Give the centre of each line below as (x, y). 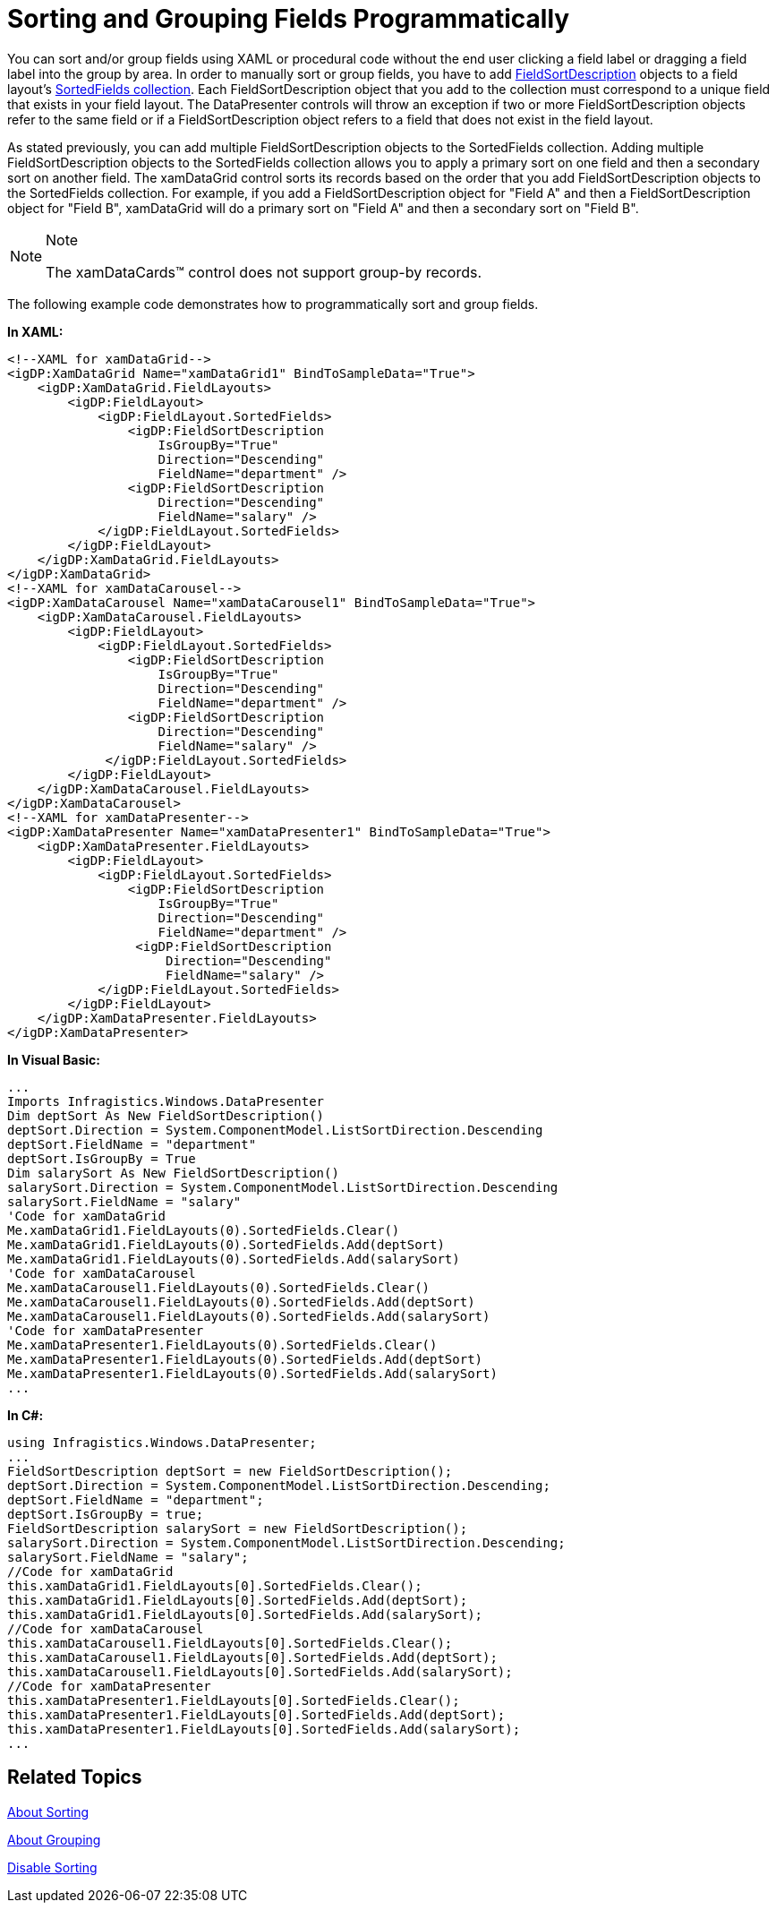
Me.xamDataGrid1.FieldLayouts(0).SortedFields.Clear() (204, 1230)
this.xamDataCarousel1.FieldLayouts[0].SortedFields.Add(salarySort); (260, 1671)
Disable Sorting (52, 1867)
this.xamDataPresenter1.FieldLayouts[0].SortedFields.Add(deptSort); (256, 1714)
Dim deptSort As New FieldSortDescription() (166, 1115)
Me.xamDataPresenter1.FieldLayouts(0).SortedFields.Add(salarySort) (252, 1373)
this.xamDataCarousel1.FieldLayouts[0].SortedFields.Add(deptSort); (252, 1657)
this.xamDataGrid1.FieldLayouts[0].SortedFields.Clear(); (215, 1585)
